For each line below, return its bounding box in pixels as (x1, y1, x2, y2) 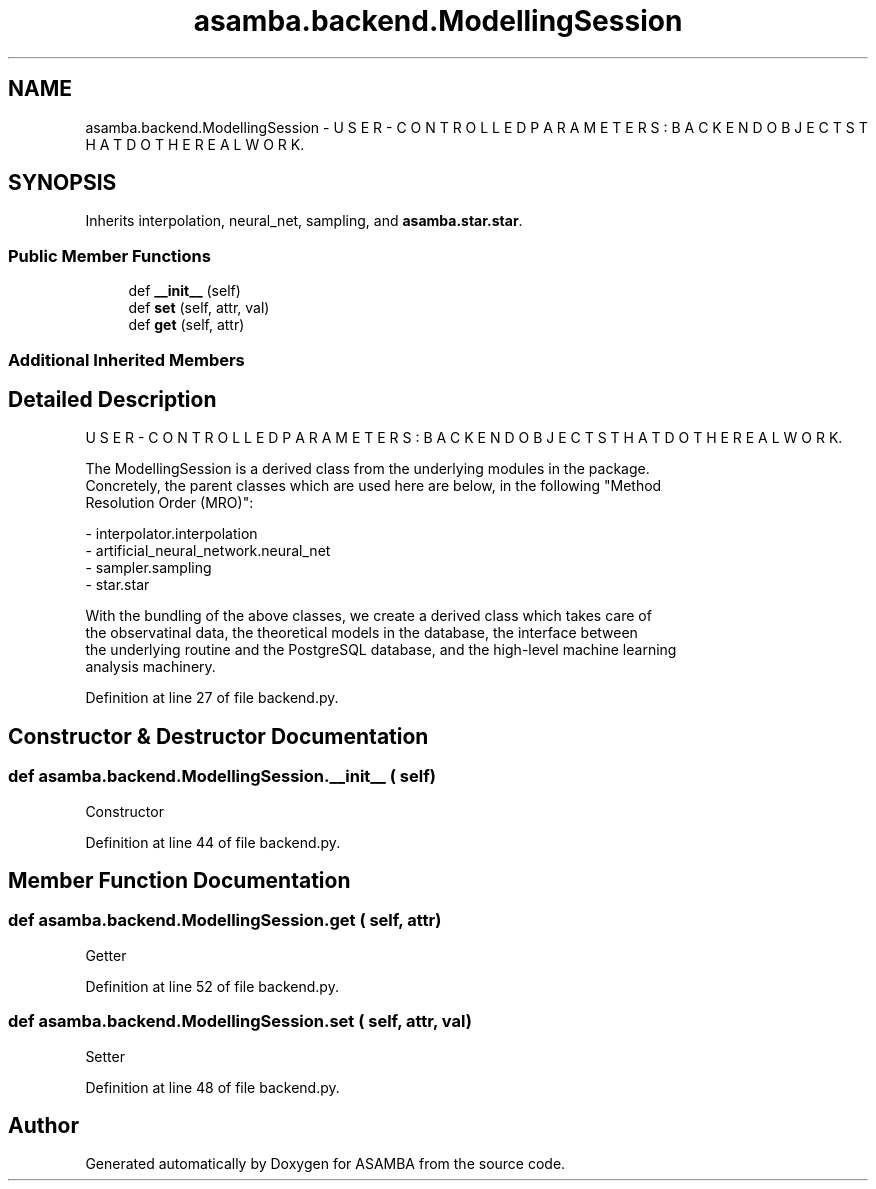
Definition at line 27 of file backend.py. (85, 689, 339, 707)
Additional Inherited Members (8, 349, 245, 370)
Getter (85, 946, 127, 964)
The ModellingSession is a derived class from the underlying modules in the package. (85, 460, 650, 478)
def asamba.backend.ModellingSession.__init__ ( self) (8, 766, 436, 787)
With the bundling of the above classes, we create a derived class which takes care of (85, 607, 652, 625)
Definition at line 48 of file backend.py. (85, 1078, 340, 1096)
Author (8, 1113, 79, 1139)
